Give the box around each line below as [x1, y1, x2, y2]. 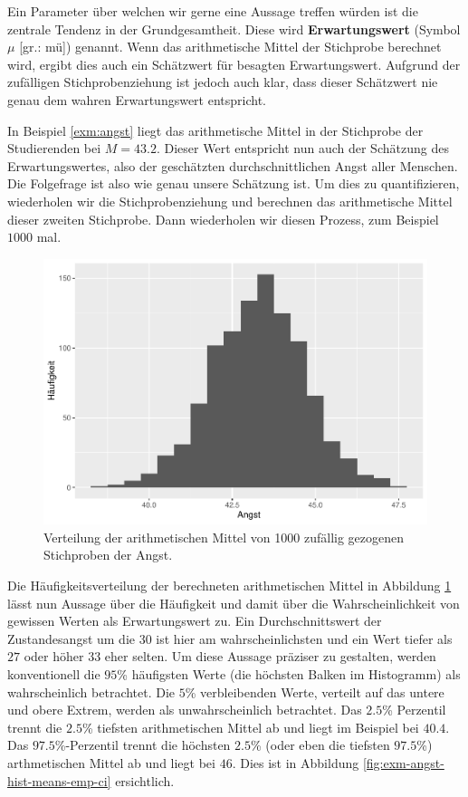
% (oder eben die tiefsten [250, 735, 390, 754]
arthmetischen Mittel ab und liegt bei [7, 753, 215, 772]
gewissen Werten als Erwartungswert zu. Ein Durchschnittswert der [7, 611, 382, 630]
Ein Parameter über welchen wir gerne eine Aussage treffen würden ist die [7, 2, 418, 20]
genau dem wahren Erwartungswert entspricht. [7, 90, 266, 109]
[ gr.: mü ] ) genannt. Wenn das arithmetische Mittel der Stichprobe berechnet [19, 37, 442, 56]
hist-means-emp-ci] [7, 771, 111, 790]
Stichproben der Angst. [43, 545, 173, 564]
